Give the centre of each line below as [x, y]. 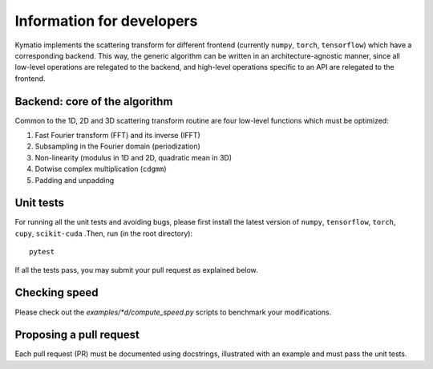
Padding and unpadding [75, 180]
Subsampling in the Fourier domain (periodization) [117, 146]
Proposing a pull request [77, 335]
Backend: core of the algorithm [94, 101]
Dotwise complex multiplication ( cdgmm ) [101, 169]
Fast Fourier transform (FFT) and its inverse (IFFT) [117, 136]
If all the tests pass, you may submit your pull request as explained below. [136, 270]
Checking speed [57, 293]
